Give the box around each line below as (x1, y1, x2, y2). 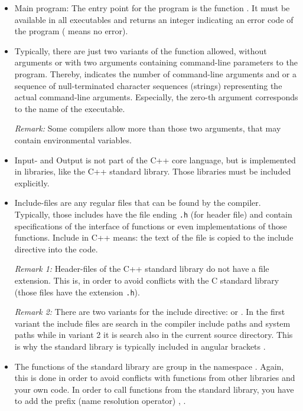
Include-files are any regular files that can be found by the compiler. (14, 196, 261, 209)
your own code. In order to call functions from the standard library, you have (14, 383, 294, 395)
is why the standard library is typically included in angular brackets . (14, 340, 266, 352)
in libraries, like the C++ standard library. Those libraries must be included (14, 165, 291, 177)
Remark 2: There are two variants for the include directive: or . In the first (14, 305, 285, 318)
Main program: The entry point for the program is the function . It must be (14, 2, 290, 14)
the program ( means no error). (14, 25, 128, 37)
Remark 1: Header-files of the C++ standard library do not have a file (14, 262, 269, 275)
